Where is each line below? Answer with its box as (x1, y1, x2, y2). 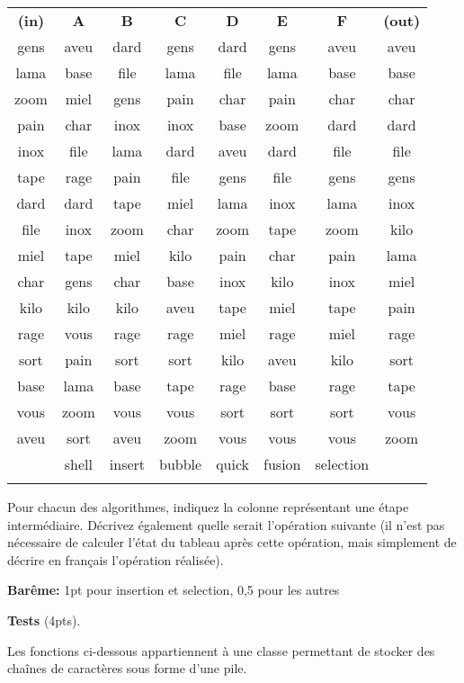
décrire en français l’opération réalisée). (7, 550, 224, 569)
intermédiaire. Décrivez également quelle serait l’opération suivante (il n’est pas (7, 515, 445, 534)
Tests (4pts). (7, 610, 81, 629)
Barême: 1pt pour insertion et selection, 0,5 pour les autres (7, 580, 340, 599)
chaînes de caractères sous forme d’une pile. (7, 659, 247, 678)
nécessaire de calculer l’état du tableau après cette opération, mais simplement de (7, 533, 457, 552)
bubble (159, 454, 202, 474)
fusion (263, 454, 301, 474)
